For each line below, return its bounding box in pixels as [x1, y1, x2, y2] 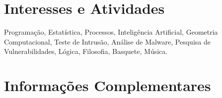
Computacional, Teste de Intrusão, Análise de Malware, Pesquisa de [4, 36, 211, 47]
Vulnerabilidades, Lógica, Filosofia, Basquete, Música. [4, 46, 168, 56]
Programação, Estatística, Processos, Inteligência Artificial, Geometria [4, 27, 218, 37]
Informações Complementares [4, 75, 211, 96]
